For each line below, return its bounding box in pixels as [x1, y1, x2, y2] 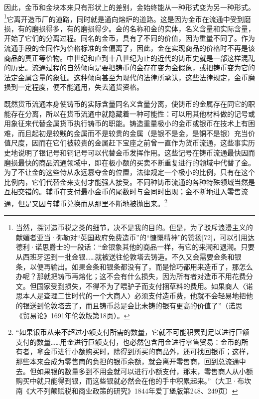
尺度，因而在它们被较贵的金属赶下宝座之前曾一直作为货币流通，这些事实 [10, 137, 248, 148]
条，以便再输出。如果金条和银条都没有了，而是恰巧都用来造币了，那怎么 [15, 261, 253, 271]
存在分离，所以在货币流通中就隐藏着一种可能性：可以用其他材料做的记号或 [10, 108, 255, 119]
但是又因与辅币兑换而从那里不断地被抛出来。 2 [17, 196, 167, 208]
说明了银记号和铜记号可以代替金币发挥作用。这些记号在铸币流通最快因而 [17, 147, 255, 157]
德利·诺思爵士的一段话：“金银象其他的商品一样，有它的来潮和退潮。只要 [15, 242, 255, 252]
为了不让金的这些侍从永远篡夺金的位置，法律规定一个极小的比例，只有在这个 [4, 167, 255, 177]
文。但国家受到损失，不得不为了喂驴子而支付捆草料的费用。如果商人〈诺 [15, 280, 253, 291]
